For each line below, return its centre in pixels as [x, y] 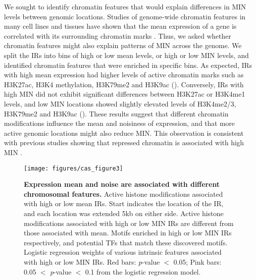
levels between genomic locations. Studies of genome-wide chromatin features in [125, 16]
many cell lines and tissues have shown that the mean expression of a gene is [120, 26]
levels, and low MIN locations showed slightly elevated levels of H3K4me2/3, [120, 103]
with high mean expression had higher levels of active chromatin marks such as [124, 75]
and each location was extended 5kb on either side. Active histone [124, 213]
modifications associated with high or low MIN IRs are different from [129, 223]
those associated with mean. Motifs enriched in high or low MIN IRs [128, 233]
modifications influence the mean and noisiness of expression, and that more [120, 123]
